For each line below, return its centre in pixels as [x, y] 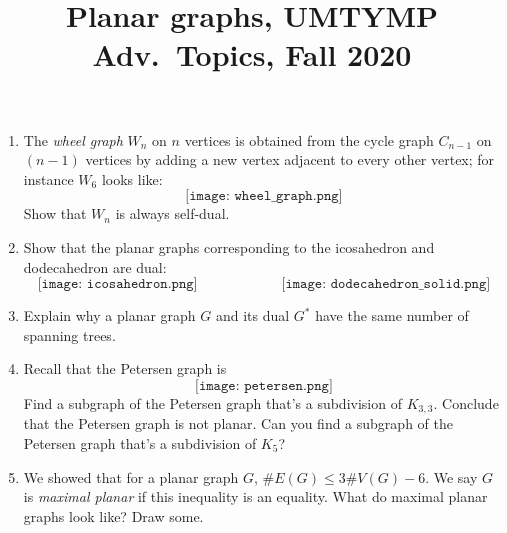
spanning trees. [69, 334]
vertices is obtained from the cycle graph [309, 139]
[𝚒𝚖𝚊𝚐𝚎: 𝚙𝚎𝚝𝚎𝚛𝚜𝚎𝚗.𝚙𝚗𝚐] [263, 385]
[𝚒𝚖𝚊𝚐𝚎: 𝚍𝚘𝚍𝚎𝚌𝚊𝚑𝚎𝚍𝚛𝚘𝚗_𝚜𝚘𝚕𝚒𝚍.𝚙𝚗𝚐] [386, 284]
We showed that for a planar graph [131, 476]
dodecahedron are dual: [95, 266]
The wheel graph [73, 139]
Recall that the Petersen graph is [125, 368]
